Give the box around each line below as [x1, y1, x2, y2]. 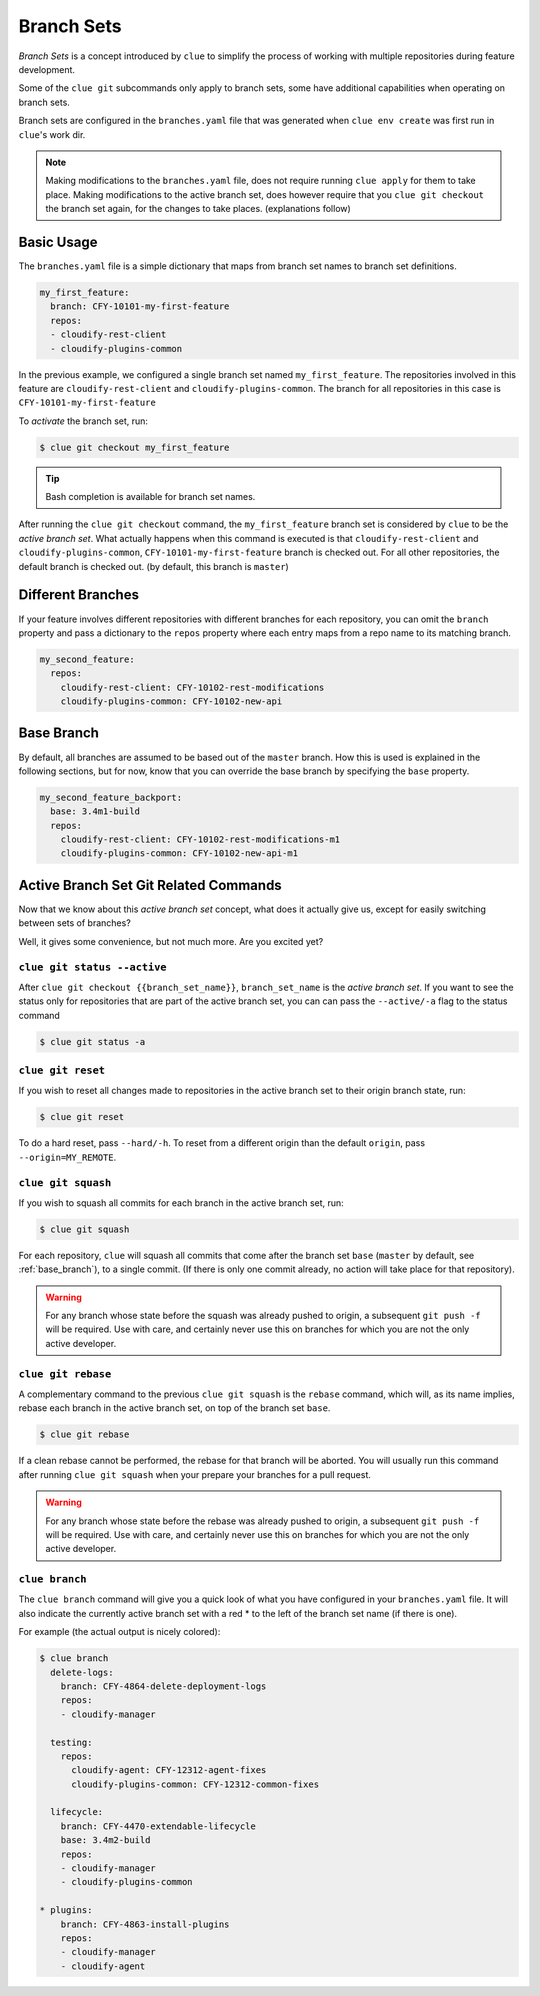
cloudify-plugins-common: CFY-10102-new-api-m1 [60, 848, 299, 859]
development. [18, 63, 75, 75]
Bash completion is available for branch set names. [45, 491, 256, 503]
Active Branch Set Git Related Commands [18, 876, 282, 894]
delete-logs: [50, 1666, 114, 1678]
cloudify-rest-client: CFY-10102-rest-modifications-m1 [60, 834, 341, 845]
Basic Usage [18, 233, 98, 250]
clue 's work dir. [18, 128, 86, 140]
